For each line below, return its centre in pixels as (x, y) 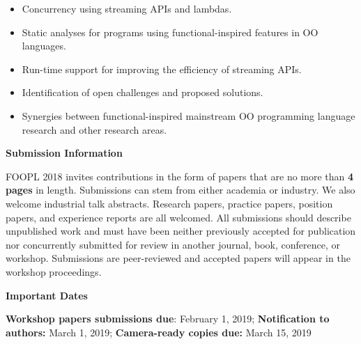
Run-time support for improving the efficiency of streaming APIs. (162, 69)
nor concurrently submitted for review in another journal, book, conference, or (173, 244)
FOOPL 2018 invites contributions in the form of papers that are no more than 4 (180, 176)
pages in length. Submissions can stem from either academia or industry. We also (180, 190)
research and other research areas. (94, 129)
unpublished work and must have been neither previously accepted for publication (181, 231)
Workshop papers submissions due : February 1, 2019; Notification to (168, 319)
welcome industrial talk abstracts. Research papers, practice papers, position (169, 203)
